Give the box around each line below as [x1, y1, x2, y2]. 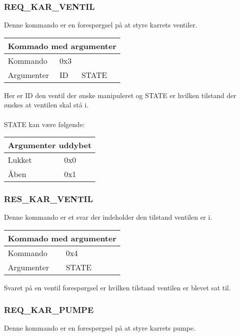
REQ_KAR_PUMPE [4, 303, 94, 315]
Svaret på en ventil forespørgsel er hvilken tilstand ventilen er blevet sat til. [4, 283, 231, 292]
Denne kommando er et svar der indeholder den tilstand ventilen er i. [4, 212, 213, 222]
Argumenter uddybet [8, 139, 92, 151]
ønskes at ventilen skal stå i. [4, 100, 89, 110]
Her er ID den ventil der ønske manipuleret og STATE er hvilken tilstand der [4, 90, 237, 100]
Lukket [8, 154, 32, 166]
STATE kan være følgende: [4, 119, 85, 129]
